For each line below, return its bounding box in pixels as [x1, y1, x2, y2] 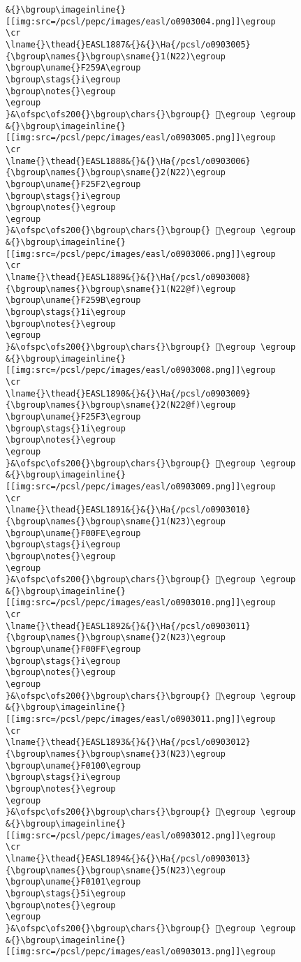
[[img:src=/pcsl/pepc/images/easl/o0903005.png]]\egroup [6, 133, 276, 143]
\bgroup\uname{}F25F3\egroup [6, 411, 141, 422]
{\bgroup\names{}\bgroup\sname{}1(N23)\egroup [6, 516, 226, 526]
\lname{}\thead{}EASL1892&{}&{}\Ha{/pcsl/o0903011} [6, 621, 251, 631]
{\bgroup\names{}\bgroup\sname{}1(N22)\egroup [6, 51, 226, 61]
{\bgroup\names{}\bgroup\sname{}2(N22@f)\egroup [6, 400, 236, 410]
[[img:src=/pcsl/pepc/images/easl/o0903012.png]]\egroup [6, 830, 276, 841]
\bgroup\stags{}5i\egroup [6, 888, 126, 898]
